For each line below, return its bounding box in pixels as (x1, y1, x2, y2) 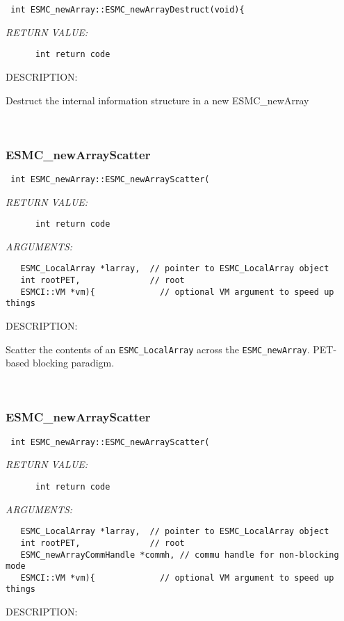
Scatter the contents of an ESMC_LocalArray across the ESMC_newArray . (6, 341, 310, 356)
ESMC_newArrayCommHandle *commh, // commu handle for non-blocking (20, 549, 339, 560)
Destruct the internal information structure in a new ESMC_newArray (6, 92, 309, 107)
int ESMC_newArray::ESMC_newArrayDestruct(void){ (10, 5, 245, 15)
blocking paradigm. (32, 355, 115, 370)
